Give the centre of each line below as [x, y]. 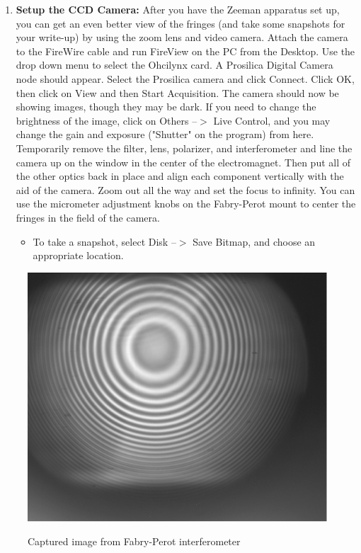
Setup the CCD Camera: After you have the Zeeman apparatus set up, [178, 9]
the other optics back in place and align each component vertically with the [180, 176]
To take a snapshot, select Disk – [104, 241]
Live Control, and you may [272, 120]
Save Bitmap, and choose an [254, 241]
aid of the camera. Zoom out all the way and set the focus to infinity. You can [185, 189]
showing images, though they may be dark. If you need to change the [166, 107]
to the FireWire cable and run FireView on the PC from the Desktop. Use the [185, 51]
